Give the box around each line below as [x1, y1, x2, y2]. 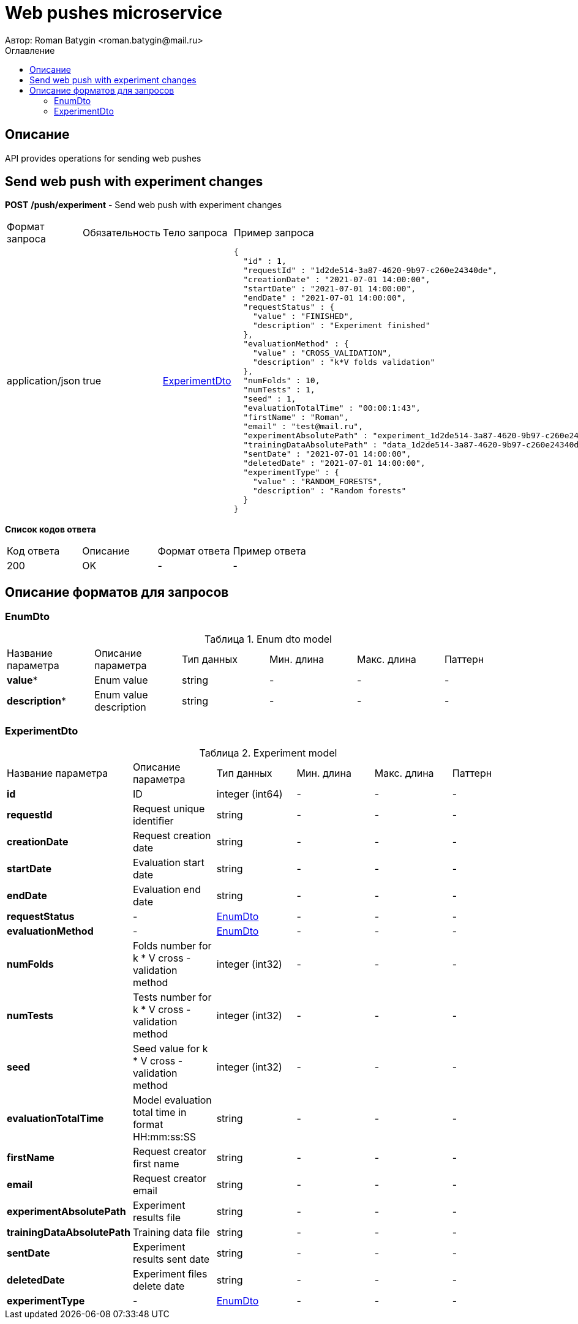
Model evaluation [132, 1094, 212, 1107]
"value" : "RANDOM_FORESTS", [252, 477, 383, 487]
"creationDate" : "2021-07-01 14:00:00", [243, 275, 430, 285]
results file [132, 1211, 181, 1224]
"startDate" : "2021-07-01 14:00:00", [243, 284, 416, 294]
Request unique [132, 802, 205, 815]
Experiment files [132, 1268, 208, 1281]
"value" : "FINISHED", [252, 312, 354, 321]
